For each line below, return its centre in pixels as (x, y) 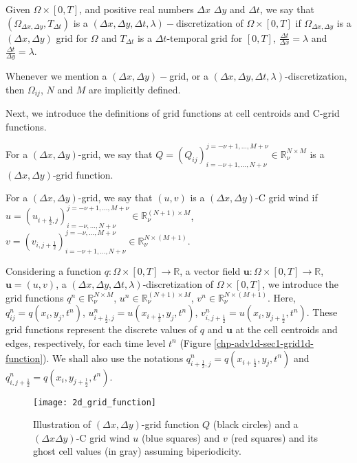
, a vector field (210, 270)
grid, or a (189, 76)
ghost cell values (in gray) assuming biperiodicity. (137, 451)
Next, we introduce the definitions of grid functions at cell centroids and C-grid (173, 113)
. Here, (282, 297)
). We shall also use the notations (113, 358)
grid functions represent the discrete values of (101, 329)
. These (322, 312)
